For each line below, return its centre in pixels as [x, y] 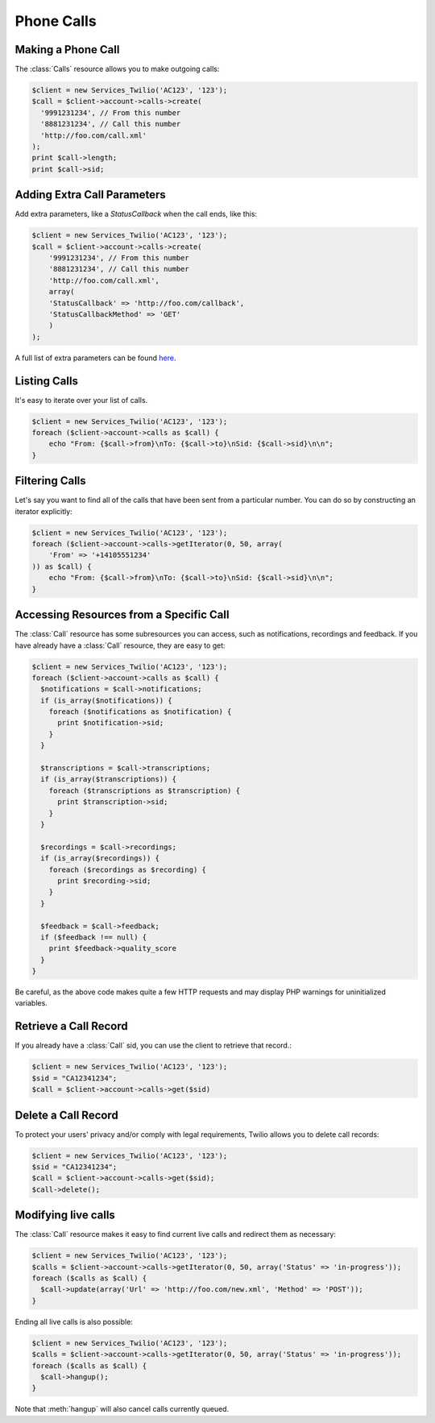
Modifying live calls [65, 1216]
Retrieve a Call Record [71, 1026]
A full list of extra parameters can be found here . [95, 358]
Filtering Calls [50, 481]
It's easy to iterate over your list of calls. [81, 400]
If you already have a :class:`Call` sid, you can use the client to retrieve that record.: [153, 1045]
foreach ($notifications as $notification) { [140, 712]
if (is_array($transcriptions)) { [109, 779]
